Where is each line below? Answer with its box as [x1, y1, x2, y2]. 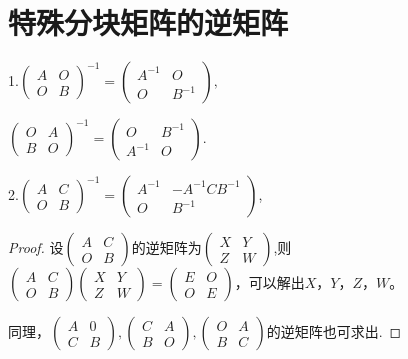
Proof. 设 [8, 237, 64, 258]
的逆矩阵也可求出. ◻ [266, 321, 402, 342]
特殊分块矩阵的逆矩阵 [8, 2, 289, 43]
